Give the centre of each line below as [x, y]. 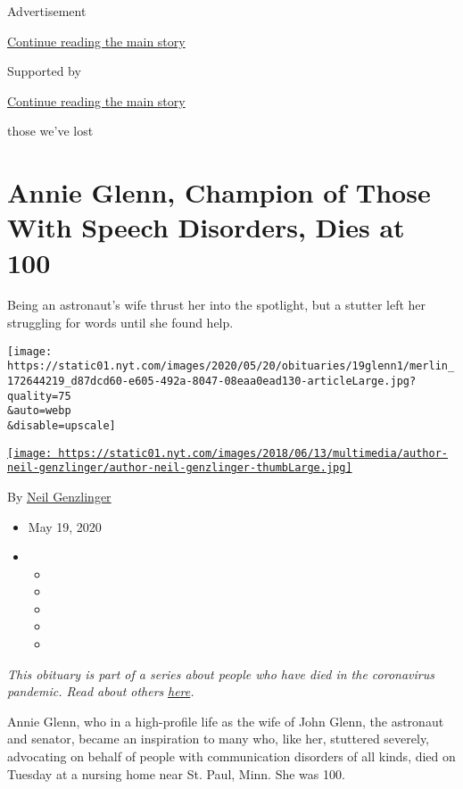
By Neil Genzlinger [59, 496]
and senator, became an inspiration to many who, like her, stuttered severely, [219, 739]
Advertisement [47, 11]
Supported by [44, 71]
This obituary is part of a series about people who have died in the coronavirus [221, 673]
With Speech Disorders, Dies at [206, 227]
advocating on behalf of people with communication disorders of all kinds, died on [231, 756]
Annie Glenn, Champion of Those [219, 192]
